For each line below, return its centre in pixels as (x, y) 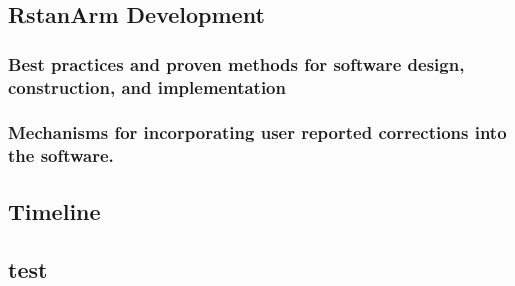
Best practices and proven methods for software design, (236, 63)
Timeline (54, 210)
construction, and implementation (147, 86)
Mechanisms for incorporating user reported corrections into (257, 132)
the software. (61, 155)
